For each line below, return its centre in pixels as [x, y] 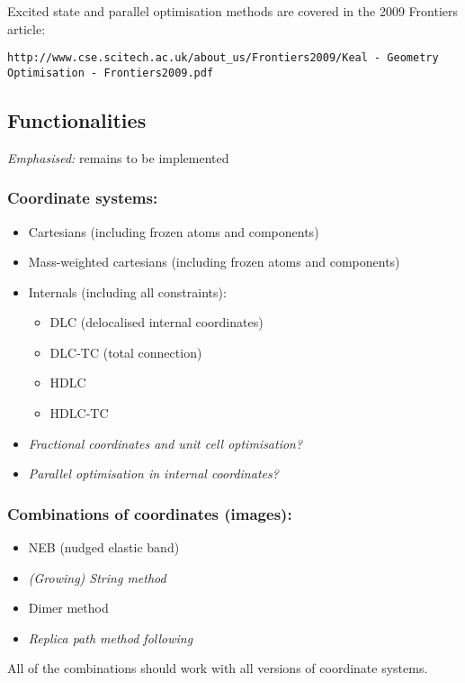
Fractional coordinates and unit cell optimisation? [165, 443]
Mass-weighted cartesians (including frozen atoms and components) [214, 262]
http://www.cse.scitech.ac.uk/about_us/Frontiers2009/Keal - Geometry [223, 58]
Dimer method [68, 608]
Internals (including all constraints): [127, 291]
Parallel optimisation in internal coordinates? [153, 474]
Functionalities [77, 119]
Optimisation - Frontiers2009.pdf [111, 73]
